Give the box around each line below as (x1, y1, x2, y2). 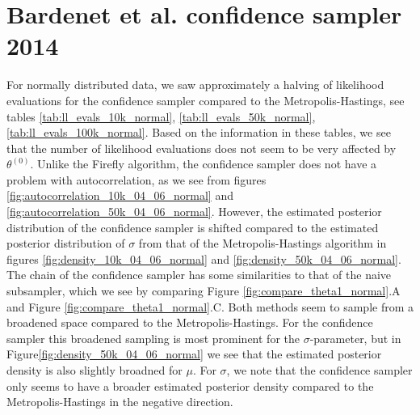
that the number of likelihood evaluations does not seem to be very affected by (6, 139, 397, 156)
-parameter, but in (309, 329, 401, 346)
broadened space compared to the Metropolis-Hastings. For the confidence (6, 314, 373, 331)
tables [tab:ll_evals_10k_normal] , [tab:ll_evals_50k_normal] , (6, 108, 316, 125)
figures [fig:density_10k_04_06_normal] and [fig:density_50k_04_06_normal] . (6, 250, 401, 267)
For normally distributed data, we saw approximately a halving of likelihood (6, 76, 384, 93)
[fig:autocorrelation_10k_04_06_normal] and (6, 187, 233, 204)
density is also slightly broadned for (6, 362, 183, 378)
